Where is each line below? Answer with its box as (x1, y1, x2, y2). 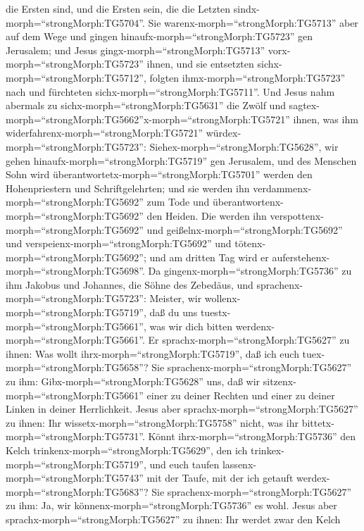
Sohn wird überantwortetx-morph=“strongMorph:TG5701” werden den (6, 167, 313, 182)
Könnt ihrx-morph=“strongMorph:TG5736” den (148, 429, 356, 444)
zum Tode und (146, 194, 210, 209)
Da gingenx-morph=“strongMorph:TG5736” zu (148, 263, 352, 278)
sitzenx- (263, 374, 296, 389)
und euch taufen (149, 456, 220, 471)
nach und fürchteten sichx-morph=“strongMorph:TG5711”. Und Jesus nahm (6, 84, 335, 99)
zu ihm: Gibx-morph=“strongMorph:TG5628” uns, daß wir (6, 374, 261, 389)
